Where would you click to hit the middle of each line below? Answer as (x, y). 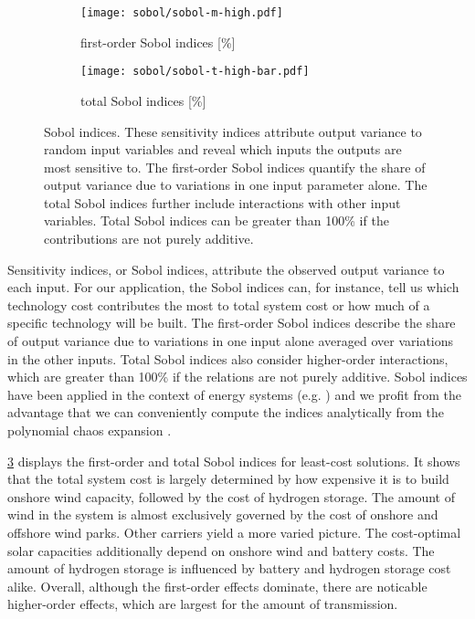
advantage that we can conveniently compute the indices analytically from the (226, 412)
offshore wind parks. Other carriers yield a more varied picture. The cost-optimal (234, 532)
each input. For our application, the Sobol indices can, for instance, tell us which (233, 287)
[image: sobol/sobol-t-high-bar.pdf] (195, 72)
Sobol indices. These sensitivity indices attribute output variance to (233, 131)
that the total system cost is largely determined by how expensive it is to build (228, 479)
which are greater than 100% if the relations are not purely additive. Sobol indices (237, 377)
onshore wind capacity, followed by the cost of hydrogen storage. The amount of (231, 496)
